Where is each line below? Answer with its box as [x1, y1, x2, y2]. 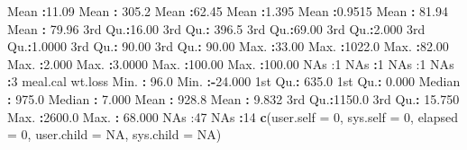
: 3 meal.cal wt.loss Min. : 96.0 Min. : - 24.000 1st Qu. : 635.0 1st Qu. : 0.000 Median [7, 72, 461, 91]
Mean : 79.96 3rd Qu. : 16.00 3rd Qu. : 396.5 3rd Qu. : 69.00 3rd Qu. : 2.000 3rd [7, 19, 426, 38]
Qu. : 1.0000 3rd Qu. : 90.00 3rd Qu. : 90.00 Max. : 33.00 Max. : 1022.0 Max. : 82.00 [7, 37, 449, 56]
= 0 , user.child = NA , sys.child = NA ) [7, 125, 222, 144]
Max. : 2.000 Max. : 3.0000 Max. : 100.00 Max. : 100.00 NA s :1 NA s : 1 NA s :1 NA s [7, 54, 454, 73]
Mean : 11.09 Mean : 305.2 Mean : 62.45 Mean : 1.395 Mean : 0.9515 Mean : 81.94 [7, 2, 448, 20]
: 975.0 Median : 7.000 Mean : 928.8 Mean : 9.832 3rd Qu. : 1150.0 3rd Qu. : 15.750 [7, 89, 460, 108]
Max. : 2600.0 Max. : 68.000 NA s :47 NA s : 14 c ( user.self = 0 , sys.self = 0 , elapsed [7, 107, 459, 126]
